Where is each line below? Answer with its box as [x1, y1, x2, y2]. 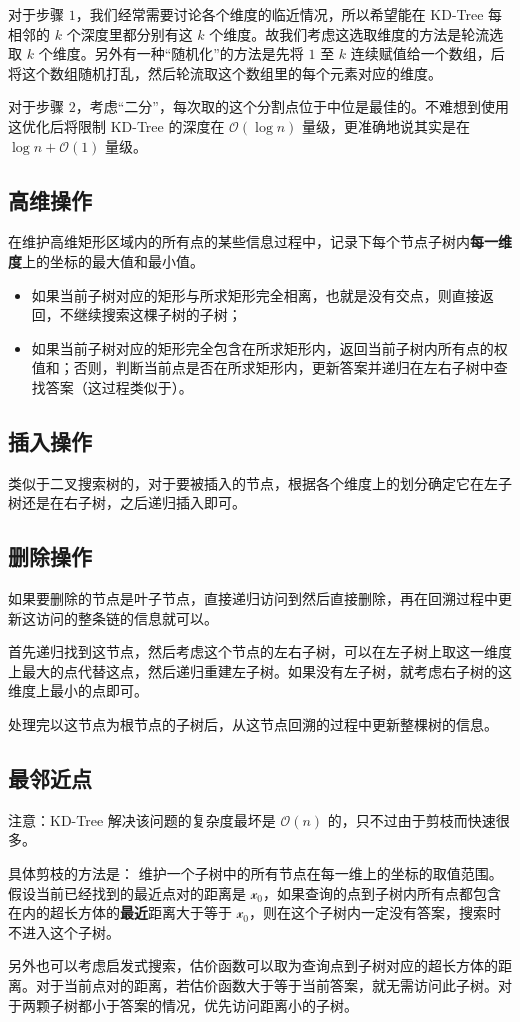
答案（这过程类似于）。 [45, 376, 193, 397]
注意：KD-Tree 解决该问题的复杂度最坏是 [8, 809, 276, 830]
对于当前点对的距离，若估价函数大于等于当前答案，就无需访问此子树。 [35, 975, 498, 996]
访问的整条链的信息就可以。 [35, 607, 218, 628]
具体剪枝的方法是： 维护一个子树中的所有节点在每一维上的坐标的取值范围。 [8, 863, 503, 884]
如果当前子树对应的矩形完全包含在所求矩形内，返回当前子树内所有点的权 [31, 337, 508, 358]
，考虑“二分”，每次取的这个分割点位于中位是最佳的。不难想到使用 [75, 96, 509, 117]
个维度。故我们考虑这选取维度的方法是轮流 [209, 23, 490, 44]
